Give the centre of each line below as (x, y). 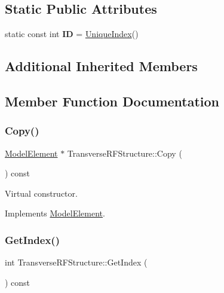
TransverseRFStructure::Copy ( (125, 153)
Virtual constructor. (41, 193)
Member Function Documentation (112, 101)
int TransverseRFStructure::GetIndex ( (76, 262)
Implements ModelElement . (55, 213)
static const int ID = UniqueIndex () (72, 34)
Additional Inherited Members (101, 66)
